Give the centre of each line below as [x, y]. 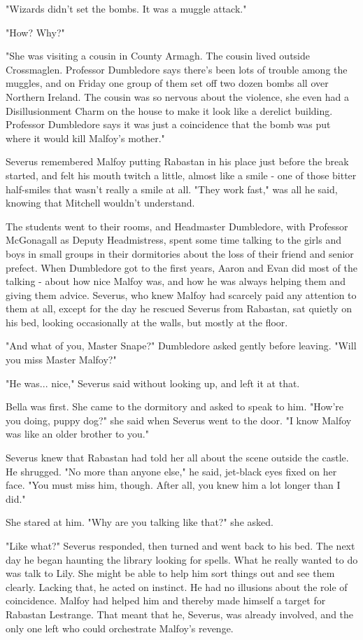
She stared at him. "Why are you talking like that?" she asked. [140, 522]
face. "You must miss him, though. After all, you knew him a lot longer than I [173, 485]
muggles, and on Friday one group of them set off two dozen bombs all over [167, 83]
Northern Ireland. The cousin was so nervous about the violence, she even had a [177, 96]
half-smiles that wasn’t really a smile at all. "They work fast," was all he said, [172, 189]
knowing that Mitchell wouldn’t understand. [100, 203]
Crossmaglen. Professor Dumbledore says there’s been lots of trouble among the [177, 69]
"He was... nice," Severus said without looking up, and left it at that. [153, 383]
